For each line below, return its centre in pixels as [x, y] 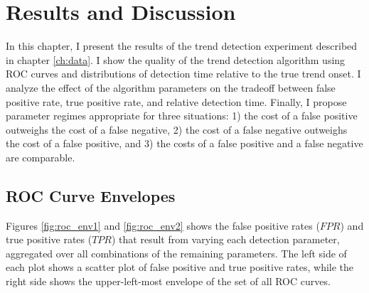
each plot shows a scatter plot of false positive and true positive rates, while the [180, 267]
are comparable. [41, 157]
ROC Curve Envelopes [91, 195]
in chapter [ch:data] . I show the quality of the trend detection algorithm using [176, 59]
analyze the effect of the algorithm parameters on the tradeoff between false [171, 87]
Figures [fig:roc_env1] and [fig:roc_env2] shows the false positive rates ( [163, 225]
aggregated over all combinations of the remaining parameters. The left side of [176, 253]
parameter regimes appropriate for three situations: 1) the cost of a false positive [182, 116]
